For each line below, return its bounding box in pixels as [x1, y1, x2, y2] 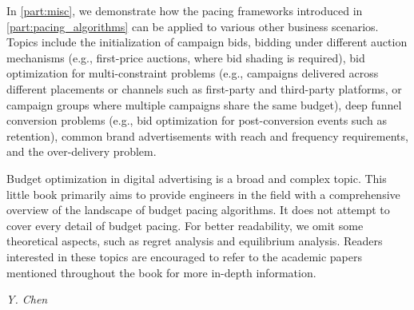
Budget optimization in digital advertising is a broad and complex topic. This [6, 169, 387, 186]
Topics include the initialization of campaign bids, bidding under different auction [6, 34, 408, 50]
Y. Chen [6, 291, 48, 308]
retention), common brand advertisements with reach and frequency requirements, [6, 127, 408, 144]
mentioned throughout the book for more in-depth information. [6, 264, 316, 280]
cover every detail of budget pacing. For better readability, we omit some [6, 217, 364, 233]
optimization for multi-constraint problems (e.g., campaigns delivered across [6, 65, 379, 81]
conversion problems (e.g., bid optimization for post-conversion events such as [6, 112, 387, 129]
